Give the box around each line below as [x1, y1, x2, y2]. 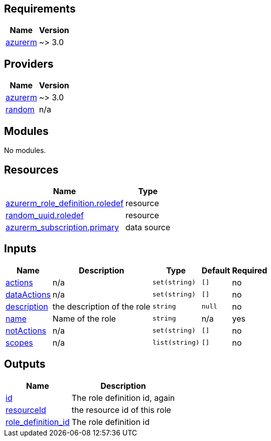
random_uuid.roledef [6, 210, 84, 220]
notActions [6, 325, 47, 336]
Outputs [4, 358, 46, 371]
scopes [6, 337, 33, 348]
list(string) [152, 339, 200, 347]
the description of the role [52, 301, 151, 312]
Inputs [4, 242, 37, 255]
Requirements [4, 3, 76, 15]
